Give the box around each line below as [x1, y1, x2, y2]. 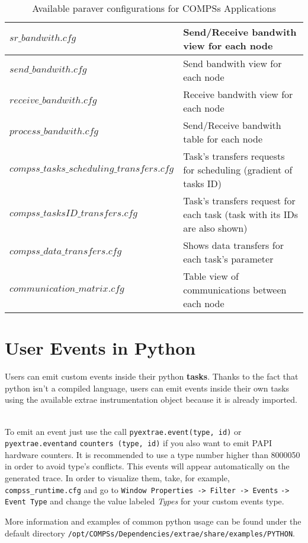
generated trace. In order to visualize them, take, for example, [5, 472, 230, 484]
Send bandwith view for [183, 56, 282, 70]
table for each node [183, 132, 262, 146]
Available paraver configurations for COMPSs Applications [32, 1, 276, 15]
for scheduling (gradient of [183, 163, 293, 176]
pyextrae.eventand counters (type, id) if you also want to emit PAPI [5, 437, 272, 449]
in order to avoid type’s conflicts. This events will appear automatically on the [5, 460, 290, 472]
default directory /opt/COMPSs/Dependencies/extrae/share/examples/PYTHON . [5, 526, 295, 539]
